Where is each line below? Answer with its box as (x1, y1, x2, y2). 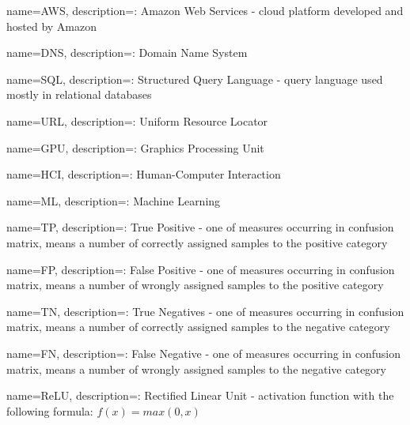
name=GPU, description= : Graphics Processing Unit (6, 139, 264, 156)
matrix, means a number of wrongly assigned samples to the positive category (6, 276, 384, 293)
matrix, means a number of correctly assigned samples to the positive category (6, 234, 388, 250)
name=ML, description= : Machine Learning (6, 192, 221, 209)
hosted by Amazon (6, 17, 97, 34)
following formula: (6, 402, 93, 419)
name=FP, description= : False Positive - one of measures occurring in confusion (6, 261, 395, 277)
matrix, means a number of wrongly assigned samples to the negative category (6, 360, 387, 377)
